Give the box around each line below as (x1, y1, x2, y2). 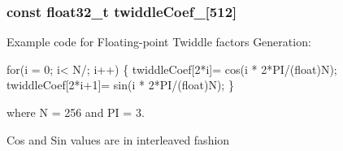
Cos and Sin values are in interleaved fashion (7, 131, 230, 148)
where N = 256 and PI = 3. (7, 104, 145, 120)
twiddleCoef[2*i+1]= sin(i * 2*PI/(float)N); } (7, 76, 234, 93)
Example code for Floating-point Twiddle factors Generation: (7, 33, 311, 50)
